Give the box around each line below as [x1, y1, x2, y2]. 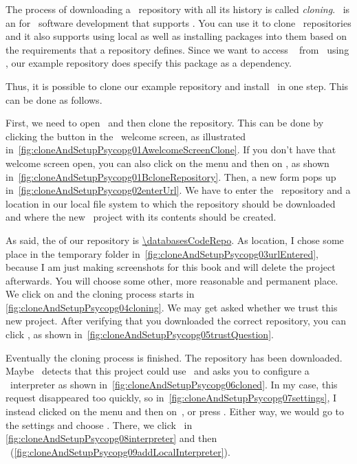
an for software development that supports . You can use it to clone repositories [6, 15, 351, 30]
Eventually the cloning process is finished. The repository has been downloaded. [6, 350, 343, 364]
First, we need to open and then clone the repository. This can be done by [6, 115, 324, 130]
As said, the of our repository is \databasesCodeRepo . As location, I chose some [6, 232, 344, 247]
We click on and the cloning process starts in [6, 287, 195, 301]
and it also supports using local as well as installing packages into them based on [6, 29, 347, 43]
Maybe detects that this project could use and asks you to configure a [6, 364, 310, 378]
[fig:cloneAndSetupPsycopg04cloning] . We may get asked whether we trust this [6, 300, 338, 314]
